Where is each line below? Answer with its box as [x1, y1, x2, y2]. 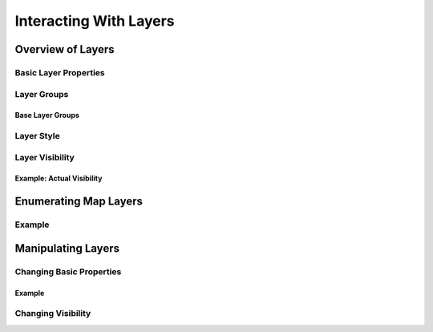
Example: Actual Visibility [14, 173, 103, 184]
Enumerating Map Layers [14, 195, 144, 209]
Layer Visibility [14, 152, 75, 163]
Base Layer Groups [14, 111, 80, 120]
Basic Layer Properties [14, 67, 105, 78]
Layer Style [14, 131, 60, 142]
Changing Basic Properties [14, 265, 122, 277]
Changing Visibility [14, 308, 91, 319]
